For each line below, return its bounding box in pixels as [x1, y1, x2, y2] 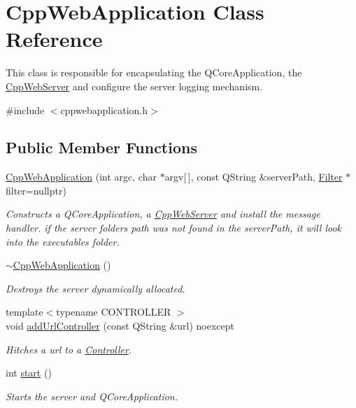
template [6, 304, 43, 319]
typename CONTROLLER [56, 304, 171, 319]
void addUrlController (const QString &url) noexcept [6, 318, 235, 333]
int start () [6, 365, 52, 380]
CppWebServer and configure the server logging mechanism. [6, 78, 263, 93]
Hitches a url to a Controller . [6, 342, 132, 356]
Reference [6, 24, 103, 53]
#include [6, 102, 45, 117]
